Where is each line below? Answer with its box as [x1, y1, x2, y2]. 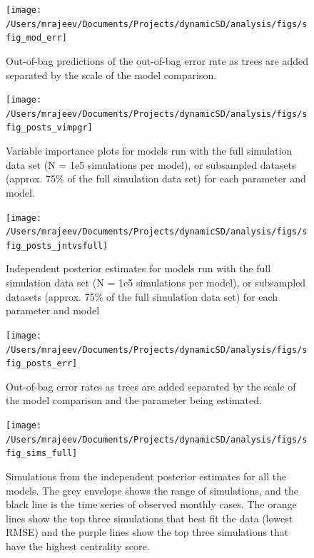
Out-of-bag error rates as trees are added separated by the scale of [6, 378, 296, 393]
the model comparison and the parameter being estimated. [6, 393, 262, 408]
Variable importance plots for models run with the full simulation [6, 143, 293, 158]
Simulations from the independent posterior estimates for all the [6, 468, 287, 483]
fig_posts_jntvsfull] [6, 240, 108, 251]
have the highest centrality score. [6, 538, 150, 553]
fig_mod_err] [6, 33, 67, 43]
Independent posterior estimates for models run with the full [6, 261, 271, 276]
